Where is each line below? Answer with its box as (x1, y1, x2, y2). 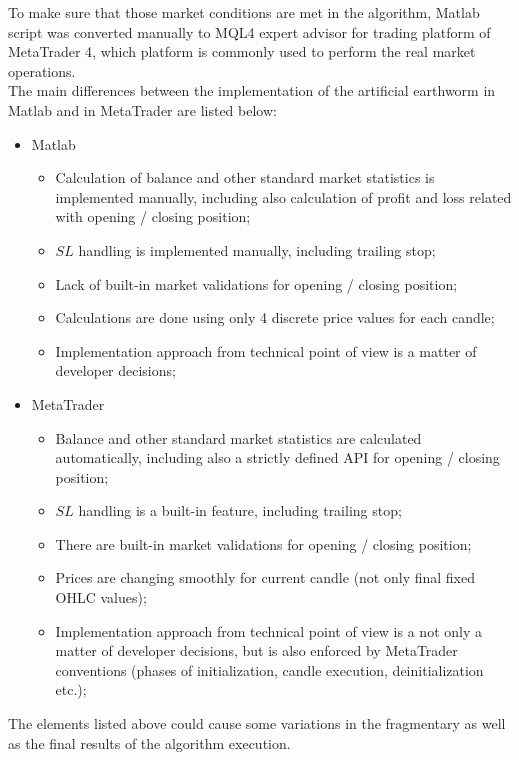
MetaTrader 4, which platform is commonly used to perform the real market (8, 41, 476, 62)
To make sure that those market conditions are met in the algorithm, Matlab (8, 2, 480, 22)
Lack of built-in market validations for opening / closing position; (55, 273, 458, 294)
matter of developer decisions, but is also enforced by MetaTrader (55, 640, 458, 661)
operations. (8, 60, 76, 81)
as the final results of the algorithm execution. (8, 732, 291, 753)
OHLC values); (55, 587, 147, 608)
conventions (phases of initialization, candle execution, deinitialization (55, 659, 484, 680)
